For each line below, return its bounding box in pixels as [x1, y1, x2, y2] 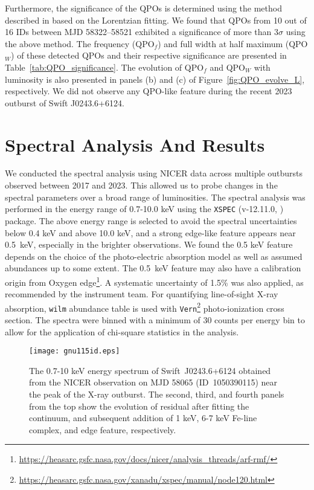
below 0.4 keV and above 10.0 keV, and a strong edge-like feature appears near [5, 226, 296, 239]
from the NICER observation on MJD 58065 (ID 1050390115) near [29, 376, 278, 388]
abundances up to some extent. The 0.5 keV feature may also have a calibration [5, 262, 301, 274]
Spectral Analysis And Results [5, 132, 265, 156]
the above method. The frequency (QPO [5, 37, 155, 50]
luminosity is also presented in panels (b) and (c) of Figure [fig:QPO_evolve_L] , [5, 73, 305, 85]
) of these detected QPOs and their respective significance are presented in [11, 49, 287, 62]
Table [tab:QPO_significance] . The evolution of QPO [5, 60, 204, 73]
